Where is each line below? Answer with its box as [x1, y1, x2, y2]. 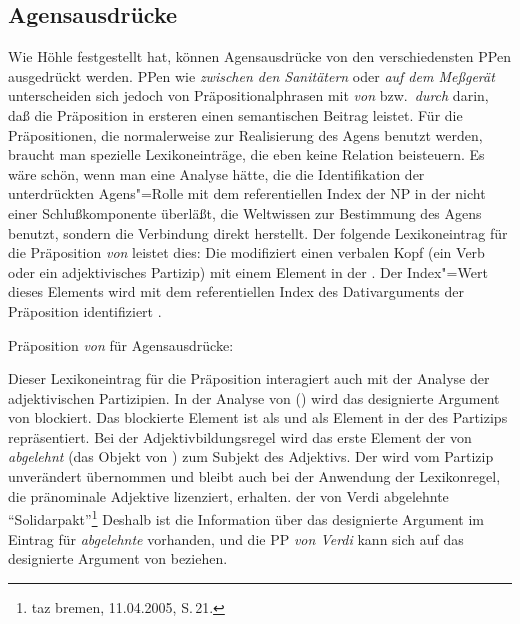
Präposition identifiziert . [8, 300, 162, 321]
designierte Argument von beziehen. [8, 548, 228, 569]
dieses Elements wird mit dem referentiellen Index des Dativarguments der [8, 281, 464, 302]
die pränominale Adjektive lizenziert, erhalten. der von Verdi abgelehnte [8, 485, 449, 506]
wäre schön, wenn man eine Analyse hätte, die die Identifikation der [8, 163, 425, 184]
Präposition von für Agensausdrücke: [8, 334, 234, 355]
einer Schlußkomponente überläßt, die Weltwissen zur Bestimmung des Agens [8, 202, 482, 223]
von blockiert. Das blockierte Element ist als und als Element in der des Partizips [8, 407, 508, 428]
